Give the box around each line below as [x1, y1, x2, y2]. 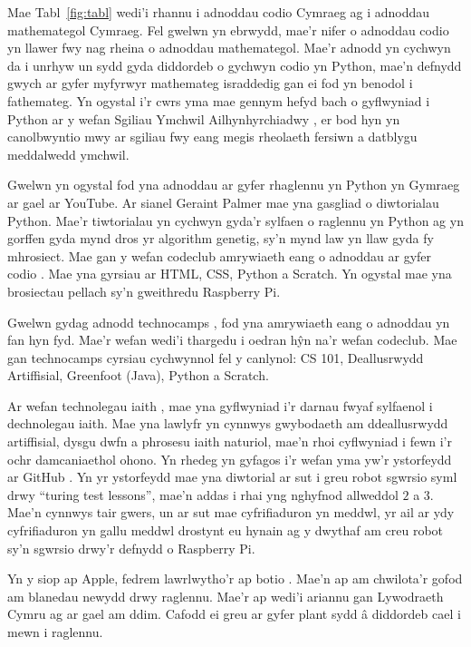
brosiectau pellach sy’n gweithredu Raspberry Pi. [7, 281, 281, 300]
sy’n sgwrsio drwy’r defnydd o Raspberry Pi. [7, 538, 255, 557]
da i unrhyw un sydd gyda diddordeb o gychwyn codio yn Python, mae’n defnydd [7, 55, 462, 74]
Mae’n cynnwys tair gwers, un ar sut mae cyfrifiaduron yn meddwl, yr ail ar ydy [7, 503, 455, 522]
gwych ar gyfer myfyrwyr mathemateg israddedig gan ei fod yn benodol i [7, 74, 413, 93]
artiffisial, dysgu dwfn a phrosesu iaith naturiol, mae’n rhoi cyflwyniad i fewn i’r [7, 432, 452, 451]
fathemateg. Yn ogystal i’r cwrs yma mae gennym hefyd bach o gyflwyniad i [7, 91, 430, 110]
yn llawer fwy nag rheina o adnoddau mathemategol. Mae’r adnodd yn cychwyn [7, 38, 451, 57]
